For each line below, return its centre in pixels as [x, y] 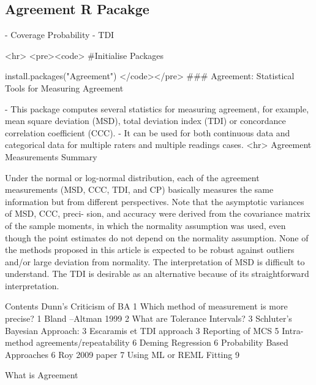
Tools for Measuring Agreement [64, 87]
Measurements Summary [51, 156]
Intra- [293, 330]
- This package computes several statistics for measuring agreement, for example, [157, 108]
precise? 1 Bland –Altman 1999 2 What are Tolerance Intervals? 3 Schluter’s [149, 318]
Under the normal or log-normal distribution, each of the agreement [132, 177]
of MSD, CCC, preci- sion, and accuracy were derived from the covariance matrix [158, 213]
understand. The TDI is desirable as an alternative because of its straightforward [157, 274]
